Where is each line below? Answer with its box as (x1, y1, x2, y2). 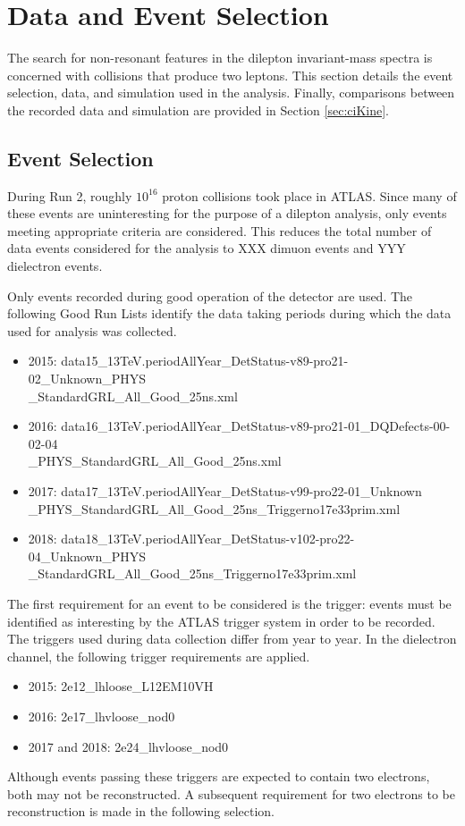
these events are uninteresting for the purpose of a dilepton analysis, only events (7, 204, 447, 223)
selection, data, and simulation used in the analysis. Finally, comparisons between (7, 83, 455, 102)
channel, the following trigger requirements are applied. (7, 646, 310, 665)
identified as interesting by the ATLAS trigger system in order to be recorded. (7, 611, 435, 630)
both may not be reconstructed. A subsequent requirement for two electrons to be (7, 784, 456, 803)
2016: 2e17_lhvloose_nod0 (28, 706, 175, 725)
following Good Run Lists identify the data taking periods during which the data (7, 304, 452, 323)
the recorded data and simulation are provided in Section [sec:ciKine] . (7, 100, 389, 119)
